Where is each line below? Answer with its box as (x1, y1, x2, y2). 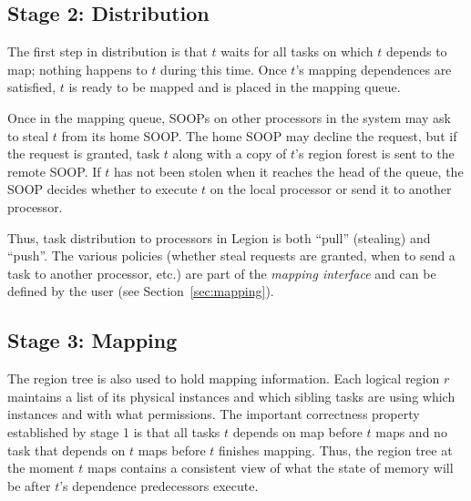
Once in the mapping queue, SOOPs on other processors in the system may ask (7, 107, 451, 127)
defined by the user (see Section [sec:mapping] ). (7, 281, 274, 301)
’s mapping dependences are (295, 59, 452, 78)
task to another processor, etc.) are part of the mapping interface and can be (7, 263, 436, 282)
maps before (138, 440, 206, 459)
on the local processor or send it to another (210, 179, 452, 199)
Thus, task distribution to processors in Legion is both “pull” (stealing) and (7, 228, 431, 247)
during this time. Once (160, 59, 287, 78)
